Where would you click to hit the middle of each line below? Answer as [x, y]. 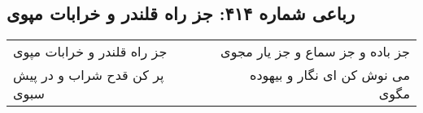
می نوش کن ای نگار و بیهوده [330, 75]
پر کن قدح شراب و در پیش [89, 75]
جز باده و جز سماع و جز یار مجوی [315, 52]
